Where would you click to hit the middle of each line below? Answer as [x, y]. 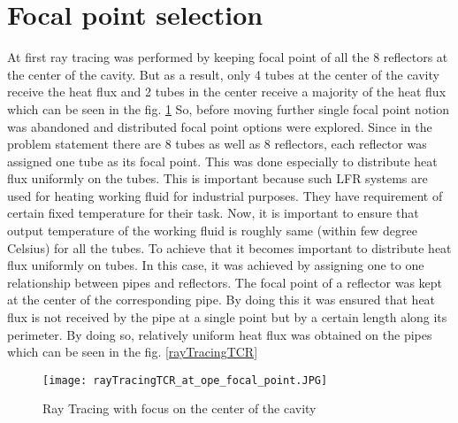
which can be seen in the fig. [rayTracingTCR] [133, 352]
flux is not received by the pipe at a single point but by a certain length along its [227, 317]
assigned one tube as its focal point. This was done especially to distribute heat [222, 161]
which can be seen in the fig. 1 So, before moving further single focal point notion [229, 108]
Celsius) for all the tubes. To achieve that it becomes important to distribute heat [229, 247]
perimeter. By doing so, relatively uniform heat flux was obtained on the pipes [220, 334]
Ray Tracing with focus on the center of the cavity [179, 408]
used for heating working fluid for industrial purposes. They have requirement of [225, 195]
